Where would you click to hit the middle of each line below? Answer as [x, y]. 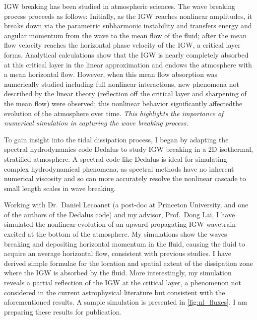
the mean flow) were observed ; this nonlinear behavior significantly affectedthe [123, 103]
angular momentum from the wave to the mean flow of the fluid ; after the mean [125, 35]
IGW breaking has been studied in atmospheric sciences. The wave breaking [120, 6]
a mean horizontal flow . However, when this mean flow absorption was [111, 74]
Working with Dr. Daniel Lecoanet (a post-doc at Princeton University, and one [126, 205]
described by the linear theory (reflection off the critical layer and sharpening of [125, 94]
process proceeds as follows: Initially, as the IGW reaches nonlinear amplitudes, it [128, 16]
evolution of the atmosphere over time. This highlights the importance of [114, 113]
